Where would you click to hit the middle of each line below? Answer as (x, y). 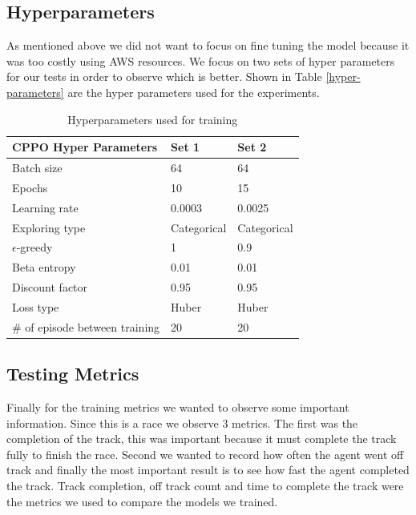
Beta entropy (44, 267)
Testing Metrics (73, 374)
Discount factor (50, 287)
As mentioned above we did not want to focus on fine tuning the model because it (208, 45)
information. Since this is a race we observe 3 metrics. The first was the (182, 422)
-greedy (34, 247)
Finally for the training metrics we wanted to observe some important (178, 407)
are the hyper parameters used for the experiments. (194, 92)
